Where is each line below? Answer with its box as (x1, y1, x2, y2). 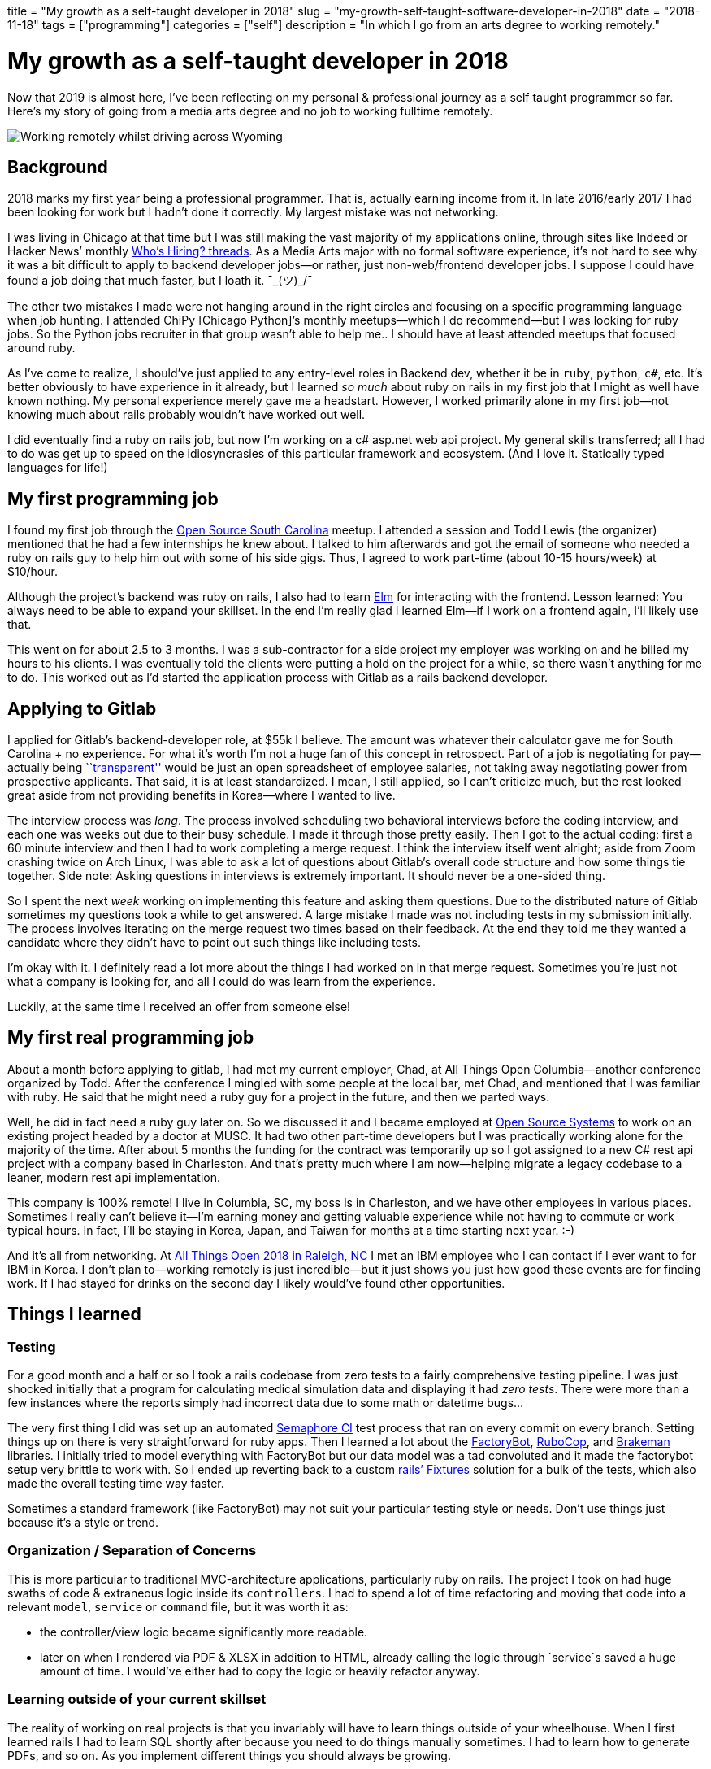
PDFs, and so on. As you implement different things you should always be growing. (7, 1748, 451, 1762)
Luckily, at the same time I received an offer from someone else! (7, 1000, 351, 1014)
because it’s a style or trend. (7, 1515, 159, 1530)
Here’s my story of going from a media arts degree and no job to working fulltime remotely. (7, 103, 493, 118)
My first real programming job (7, 1027, 254, 1048)
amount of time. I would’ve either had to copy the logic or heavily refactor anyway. (40, 1663, 480, 1678)
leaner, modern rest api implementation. (7, 1170, 220, 1184)
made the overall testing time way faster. (7, 1476, 224, 1491)
